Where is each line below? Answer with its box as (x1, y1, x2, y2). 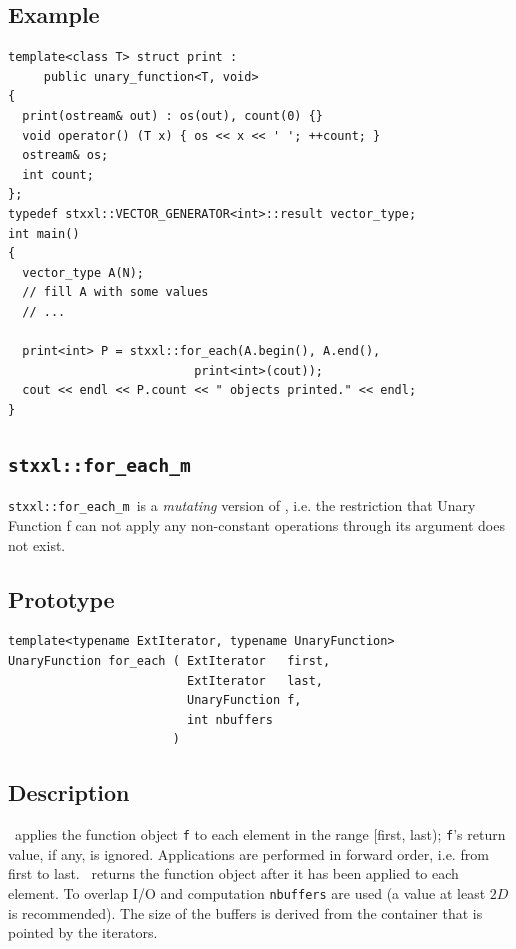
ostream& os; (22, 148, 109, 163)
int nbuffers (186, 712, 273, 727)
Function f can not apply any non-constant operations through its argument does (8, 514, 505, 535)
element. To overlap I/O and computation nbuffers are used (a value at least (8, 882, 486, 903)
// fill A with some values (22, 285, 209, 300)
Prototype (8, 583, 115, 614)
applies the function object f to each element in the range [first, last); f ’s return (14, 824, 506, 845)
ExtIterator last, (186, 673, 324, 688)
